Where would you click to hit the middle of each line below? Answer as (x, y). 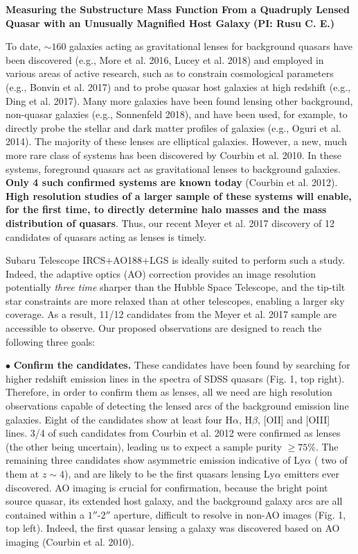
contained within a (45, 514)
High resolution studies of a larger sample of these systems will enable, (179, 195)
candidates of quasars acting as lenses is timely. (106, 236)
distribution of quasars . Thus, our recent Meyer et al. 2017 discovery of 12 (170, 223)
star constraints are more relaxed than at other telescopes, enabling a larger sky (175, 300)
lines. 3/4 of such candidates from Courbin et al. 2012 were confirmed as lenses (173, 433)
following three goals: (51, 341)
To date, (23, 46)
